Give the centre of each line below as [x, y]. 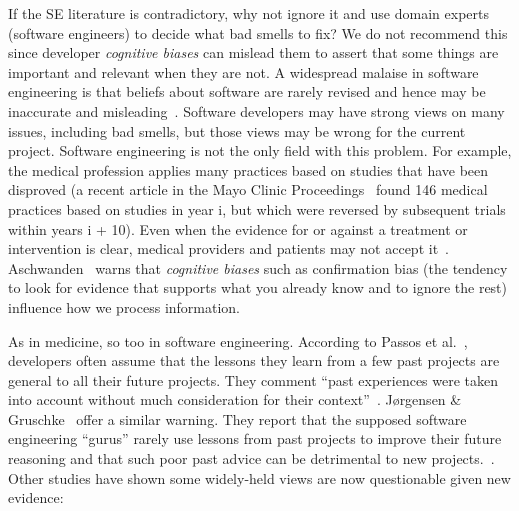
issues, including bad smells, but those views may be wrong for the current [237, 130]
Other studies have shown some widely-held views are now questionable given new [259, 477]
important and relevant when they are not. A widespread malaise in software [243, 71]
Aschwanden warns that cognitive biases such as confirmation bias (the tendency [258, 267]
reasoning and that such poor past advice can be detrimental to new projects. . [251, 458]
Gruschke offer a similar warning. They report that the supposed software [237, 418]
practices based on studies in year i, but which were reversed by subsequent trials [257, 208]
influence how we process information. [124, 306]
